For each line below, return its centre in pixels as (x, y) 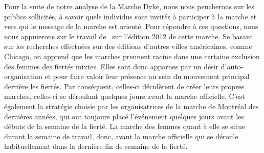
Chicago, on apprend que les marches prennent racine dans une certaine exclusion (132, 56)
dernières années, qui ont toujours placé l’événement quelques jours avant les (124, 116)
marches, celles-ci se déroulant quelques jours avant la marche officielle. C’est (125, 96)
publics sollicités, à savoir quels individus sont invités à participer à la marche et (130, 16)
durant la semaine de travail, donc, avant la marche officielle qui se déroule (121, 136)
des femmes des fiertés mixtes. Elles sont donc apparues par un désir (112, 66)
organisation (23, 76)
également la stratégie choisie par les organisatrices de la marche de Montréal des (131, 106)
